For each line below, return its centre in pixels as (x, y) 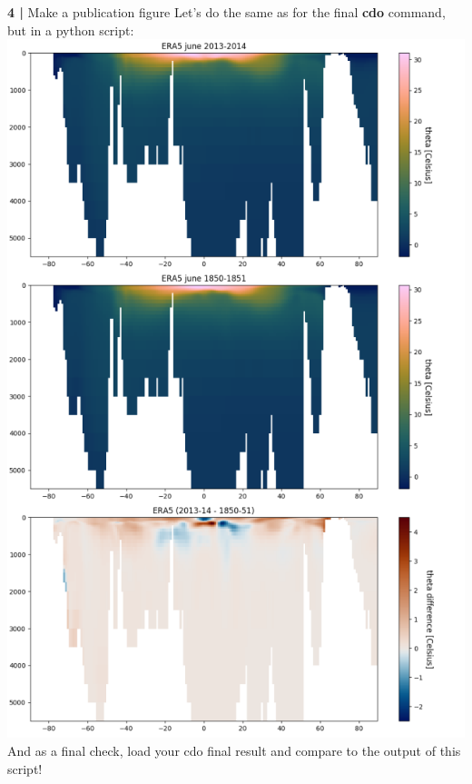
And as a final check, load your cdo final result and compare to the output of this (234, 750)
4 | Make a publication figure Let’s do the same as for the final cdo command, (226, 12)
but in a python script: (71, 30)
